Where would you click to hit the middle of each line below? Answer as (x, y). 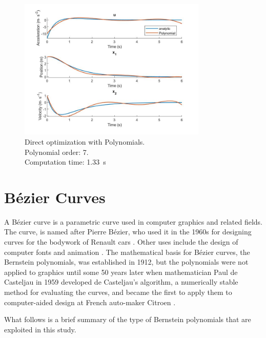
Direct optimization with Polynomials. (85, 141)
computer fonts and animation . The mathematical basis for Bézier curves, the (127, 252)
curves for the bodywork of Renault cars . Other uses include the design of (121, 242)
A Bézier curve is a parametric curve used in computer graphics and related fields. (133, 221)
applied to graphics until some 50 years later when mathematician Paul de (121, 272)
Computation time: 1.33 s (65, 162)
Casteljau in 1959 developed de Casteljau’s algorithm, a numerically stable (121, 282)
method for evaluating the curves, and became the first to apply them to (118, 292)
